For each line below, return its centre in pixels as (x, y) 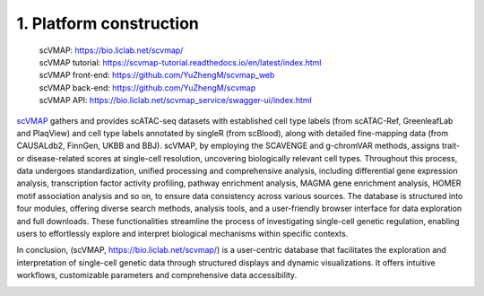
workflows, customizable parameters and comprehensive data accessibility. (157, 275)
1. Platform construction (108, 23)
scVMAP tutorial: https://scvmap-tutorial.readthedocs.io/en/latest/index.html (180, 62)
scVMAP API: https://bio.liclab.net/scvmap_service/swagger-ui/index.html (176, 100)
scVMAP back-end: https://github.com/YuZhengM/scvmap (147, 87)
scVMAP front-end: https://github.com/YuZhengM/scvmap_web (157, 75)
